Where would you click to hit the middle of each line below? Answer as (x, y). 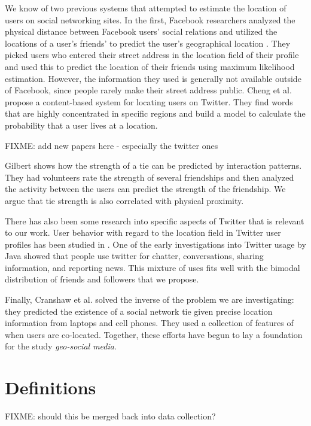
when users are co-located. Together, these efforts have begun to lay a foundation (154, 334)
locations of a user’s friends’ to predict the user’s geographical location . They (148, 43)
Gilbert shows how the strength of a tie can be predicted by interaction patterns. (153, 165)
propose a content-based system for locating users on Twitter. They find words (149, 101)
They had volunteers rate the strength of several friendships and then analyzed (150, 177)
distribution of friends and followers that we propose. (102, 279)
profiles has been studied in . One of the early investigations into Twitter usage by (155, 244)
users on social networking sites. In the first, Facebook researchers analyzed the (150, 19)
